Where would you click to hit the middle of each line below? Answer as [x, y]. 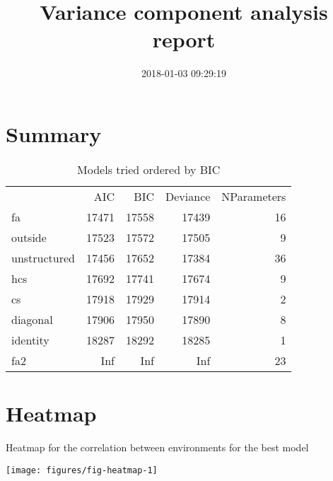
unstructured [43, 257]
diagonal [32, 319]
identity [30, 340]
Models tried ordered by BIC [149, 169]
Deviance [188, 196]
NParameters [254, 196]
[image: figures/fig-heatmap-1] [82, 470]
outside [29, 237]
